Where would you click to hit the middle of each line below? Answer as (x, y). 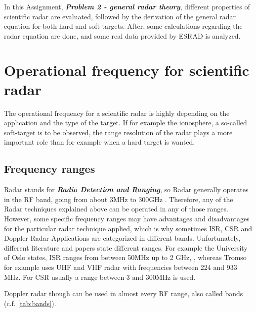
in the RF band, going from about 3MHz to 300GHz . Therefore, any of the (119, 199)
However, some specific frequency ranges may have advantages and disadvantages (127, 219)
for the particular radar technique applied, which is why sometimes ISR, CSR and (128, 228)
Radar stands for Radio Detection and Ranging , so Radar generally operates (126, 189)
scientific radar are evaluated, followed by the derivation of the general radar (120, 16)
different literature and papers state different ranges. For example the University (126, 247)
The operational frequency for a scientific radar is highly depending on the (117, 113)
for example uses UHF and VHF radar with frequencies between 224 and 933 (121, 267)
